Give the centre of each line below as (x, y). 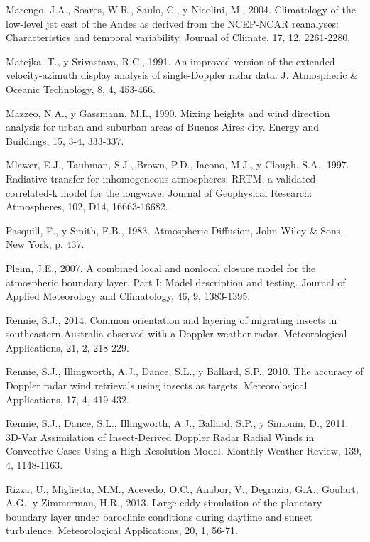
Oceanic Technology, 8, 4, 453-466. (81, 88)
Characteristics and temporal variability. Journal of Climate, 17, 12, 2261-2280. (178, 37)
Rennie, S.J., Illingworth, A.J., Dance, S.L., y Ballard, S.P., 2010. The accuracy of (185, 371)
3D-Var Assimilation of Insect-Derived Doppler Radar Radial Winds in (160, 437)
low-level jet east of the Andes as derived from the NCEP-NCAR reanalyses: (172, 23)
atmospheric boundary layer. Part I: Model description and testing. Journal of (176, 282)
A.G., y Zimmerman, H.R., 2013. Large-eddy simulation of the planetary (164, 503)
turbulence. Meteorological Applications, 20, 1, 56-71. (122, 530)
